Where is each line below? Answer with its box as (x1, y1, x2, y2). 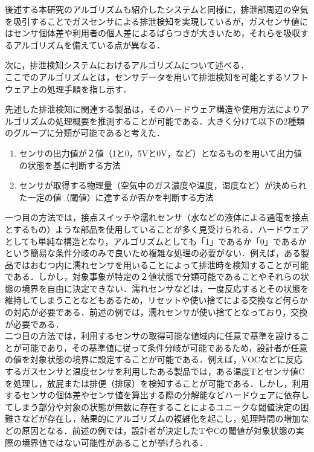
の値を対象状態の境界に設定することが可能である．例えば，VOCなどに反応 (5, 353, 303, 366)
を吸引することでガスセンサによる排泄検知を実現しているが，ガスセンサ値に (5, 15, 308, 27)
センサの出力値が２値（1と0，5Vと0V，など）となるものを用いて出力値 (19, 146, 302, 159)
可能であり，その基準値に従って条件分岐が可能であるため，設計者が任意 (21, 341, 308, 354)
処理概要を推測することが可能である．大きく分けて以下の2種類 (55, 114, 305, 127)
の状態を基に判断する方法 (19, 158, 121, 171)
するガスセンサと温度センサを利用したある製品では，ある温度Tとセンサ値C (5, 365, 305, 378)
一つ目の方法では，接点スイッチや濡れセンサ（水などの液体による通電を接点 (5, 211, 309, 224)
